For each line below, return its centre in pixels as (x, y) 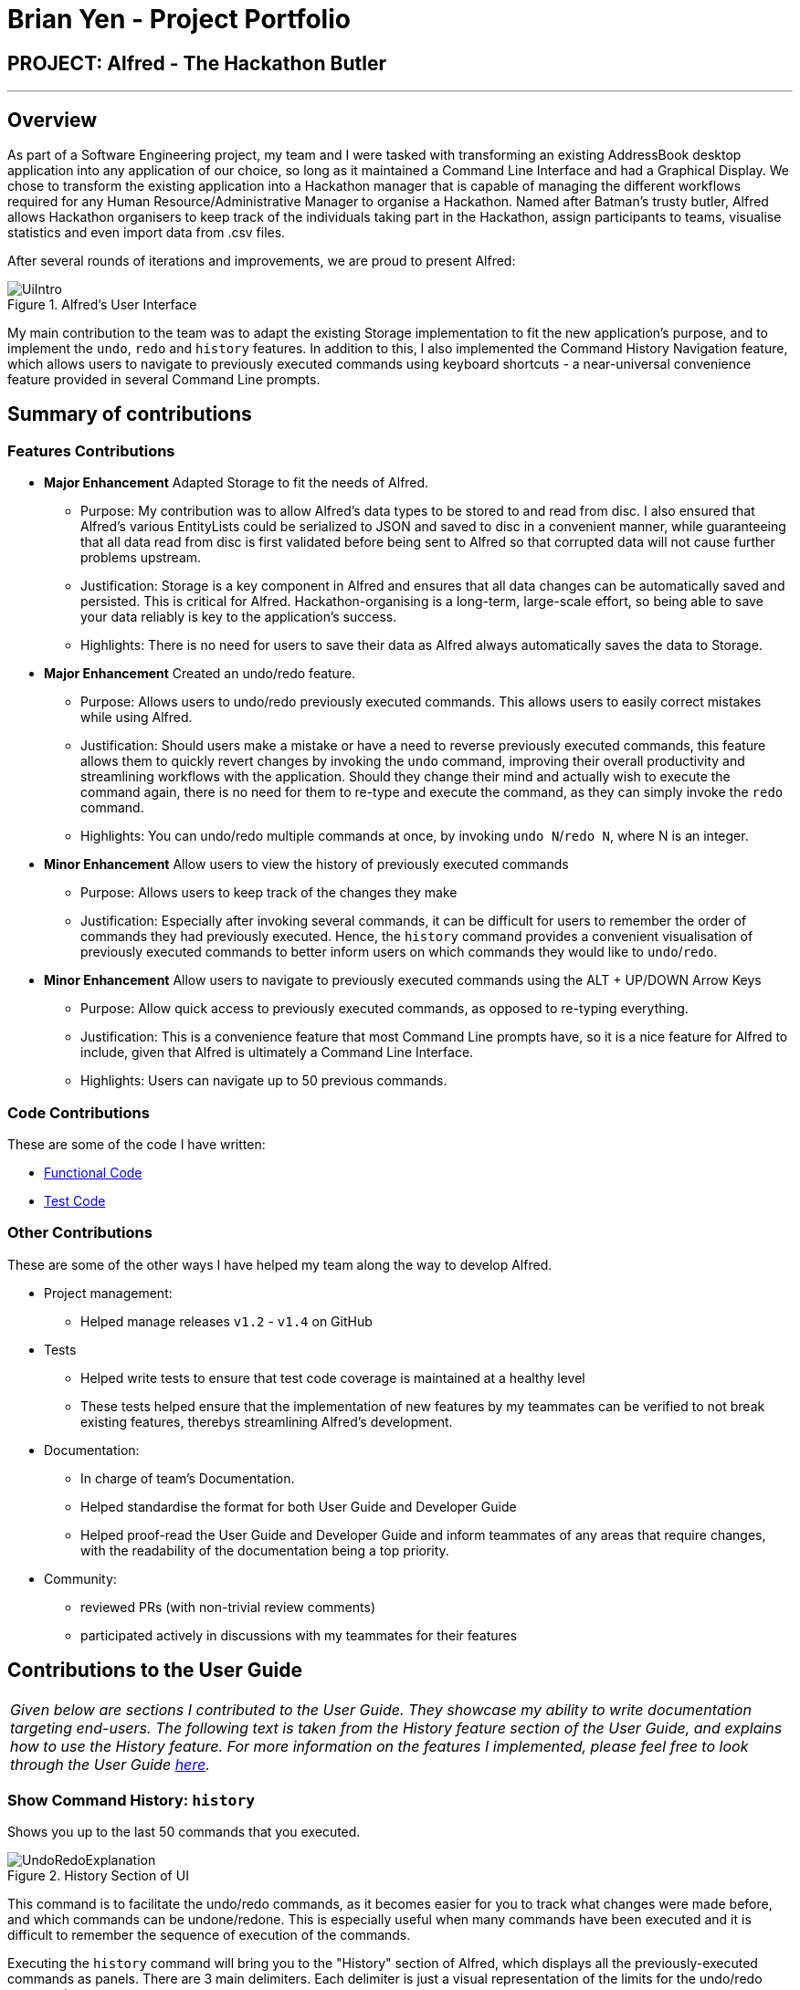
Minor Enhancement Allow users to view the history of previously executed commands (306, 864)
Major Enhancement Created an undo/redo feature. (200, 674)
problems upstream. (141, 558)
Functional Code (93, 1172)
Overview (53, 120)
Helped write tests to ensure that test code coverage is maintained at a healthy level (333, 1377)
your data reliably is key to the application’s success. (239, 617)
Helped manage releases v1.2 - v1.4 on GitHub (226, 1321)
